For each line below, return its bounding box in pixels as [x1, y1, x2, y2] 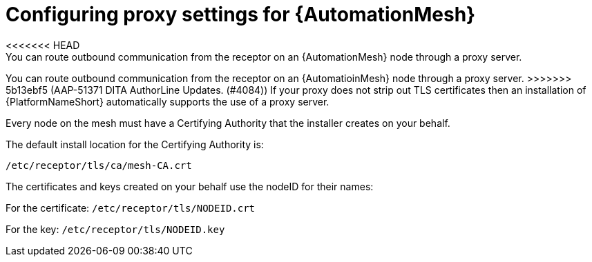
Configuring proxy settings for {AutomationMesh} [6, 3, 476, 26]
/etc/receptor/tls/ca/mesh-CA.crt [6, 159, 192, 171]
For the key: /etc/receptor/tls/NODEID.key [6, 223, 225, 235]
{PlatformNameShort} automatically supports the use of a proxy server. [6, 95, 330, 108]
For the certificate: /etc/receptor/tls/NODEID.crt [6, 201, 256, 214]
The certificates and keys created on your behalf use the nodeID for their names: [6, 180, 374, 192]
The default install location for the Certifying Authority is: [6, 138, 264, 150]
